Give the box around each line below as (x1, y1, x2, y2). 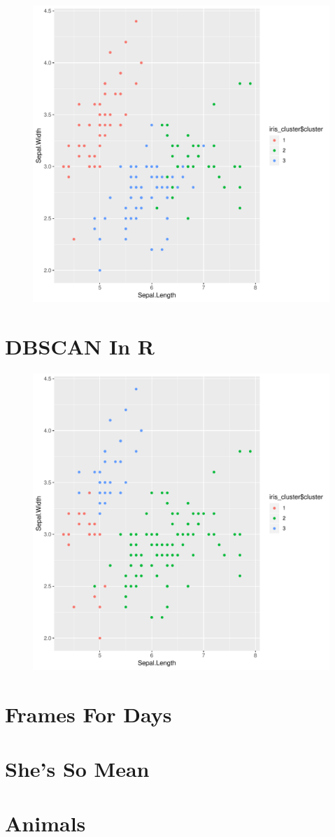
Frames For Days (5, 699, 172, 728)
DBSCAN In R (5, 331, 155, 360)
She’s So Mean (5, 754, 150, 782)
